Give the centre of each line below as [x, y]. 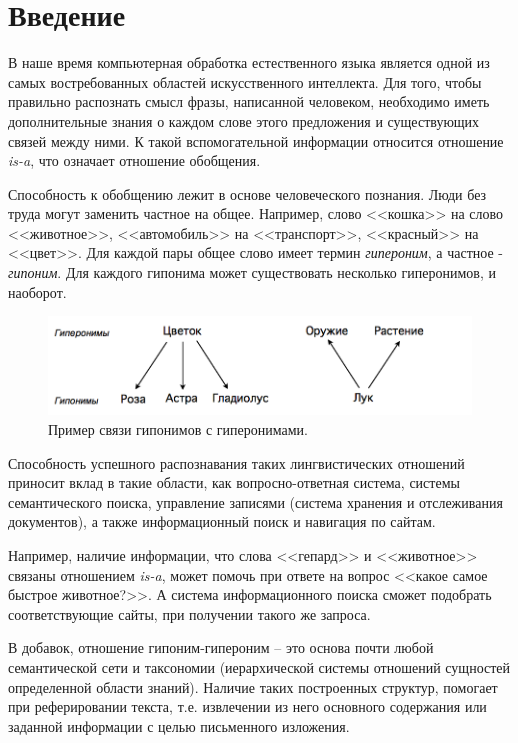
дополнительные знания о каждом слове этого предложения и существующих [244, 120]
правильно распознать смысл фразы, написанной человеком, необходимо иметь [249, 101]
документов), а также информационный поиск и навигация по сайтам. [222, 521]
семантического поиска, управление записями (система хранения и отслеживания [255, 501]
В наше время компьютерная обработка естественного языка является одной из [249, 62]
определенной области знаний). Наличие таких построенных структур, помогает [253, 686]
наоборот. [37, 291]
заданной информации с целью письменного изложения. [179, 725]
